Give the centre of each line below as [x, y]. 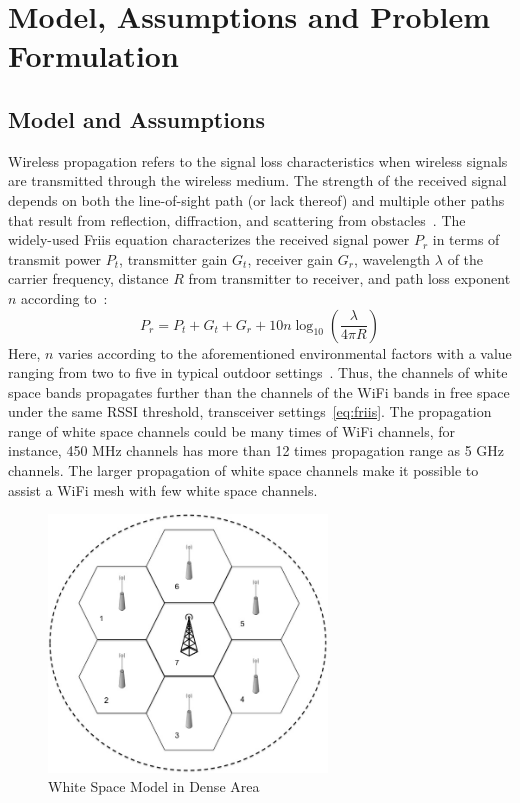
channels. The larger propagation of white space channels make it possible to [243, 470]
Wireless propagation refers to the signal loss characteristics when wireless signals [258, 160]
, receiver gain [290, 258]
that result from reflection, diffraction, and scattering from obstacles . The [237, 219]
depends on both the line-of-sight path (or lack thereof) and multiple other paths [256, 199]
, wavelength [392, 258]
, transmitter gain [173, 258]
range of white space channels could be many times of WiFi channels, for [232, 430]
